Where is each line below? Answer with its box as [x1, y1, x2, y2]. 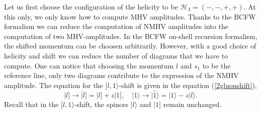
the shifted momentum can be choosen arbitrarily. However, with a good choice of [4, 40, 256, 51]
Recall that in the [4, 98, 59, 109]
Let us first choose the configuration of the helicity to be [4, 1, 178, 11]
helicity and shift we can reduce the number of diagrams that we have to [4, 50, 228, 60]
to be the [202, 60, 231, 70]
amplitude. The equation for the [4, 79, 103, 90]
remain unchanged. [163, 98, 222, 109]
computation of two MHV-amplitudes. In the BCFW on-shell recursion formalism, [4, 30, 257, 41]
